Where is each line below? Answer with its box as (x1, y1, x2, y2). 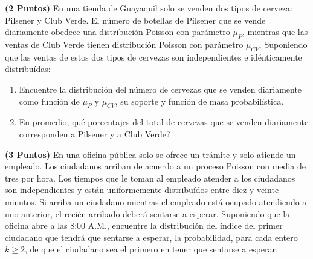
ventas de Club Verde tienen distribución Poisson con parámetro (5, 38, 244, 50)
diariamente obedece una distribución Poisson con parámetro (5, 25, 230, 38)
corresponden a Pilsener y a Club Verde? (19, 127, 170, 140)
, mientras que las (242, 25, 308, 38)
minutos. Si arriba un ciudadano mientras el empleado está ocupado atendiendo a (5, 195, 307, 208)
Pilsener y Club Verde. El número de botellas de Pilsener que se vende (5, 13, 266, 26)
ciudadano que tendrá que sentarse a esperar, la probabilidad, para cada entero (5, 231, 298, 243)
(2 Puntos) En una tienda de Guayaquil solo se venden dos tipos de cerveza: (5, 2, 292, 14)
